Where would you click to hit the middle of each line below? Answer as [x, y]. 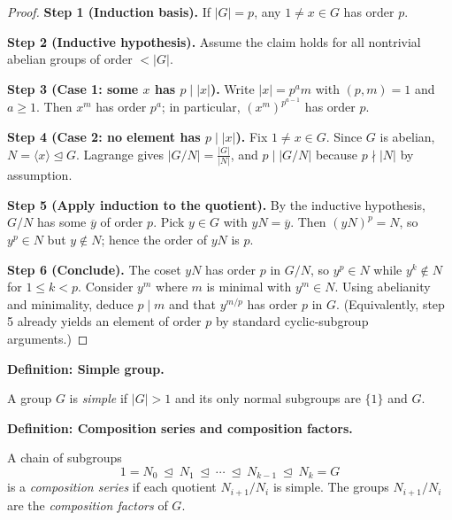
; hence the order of [154, 240]
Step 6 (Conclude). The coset [94, 269]
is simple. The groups [331, 487]
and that [192, 303]
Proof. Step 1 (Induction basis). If [109, 12]
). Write [232, 88]
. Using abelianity [383, 287]
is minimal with [249, 287]
